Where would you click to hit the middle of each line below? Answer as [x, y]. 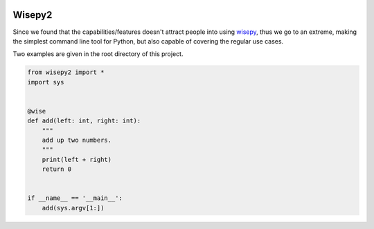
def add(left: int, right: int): [84, 121]
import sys [46, 82]
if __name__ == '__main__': [75, 198]
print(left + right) [77, 159]
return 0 [57, 169]
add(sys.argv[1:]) [73, 208]
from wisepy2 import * [66, 72]
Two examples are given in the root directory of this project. [98, 54]
